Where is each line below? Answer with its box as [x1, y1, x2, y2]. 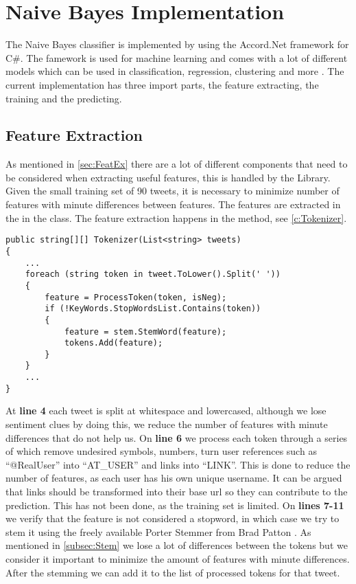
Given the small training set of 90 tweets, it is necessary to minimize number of [5, 183, 340, 198]
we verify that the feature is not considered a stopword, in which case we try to [5, 511, 340, 526]
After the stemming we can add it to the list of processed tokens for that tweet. [5, 565, 340, 579]
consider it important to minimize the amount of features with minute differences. [5, 551, 350, 565]
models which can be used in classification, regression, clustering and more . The [5, 64, 344, 78]
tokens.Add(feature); [64, 338, 163, 348]
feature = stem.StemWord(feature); [64, 326, 227, 337]
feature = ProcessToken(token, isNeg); [45, 292, 227, 302]
